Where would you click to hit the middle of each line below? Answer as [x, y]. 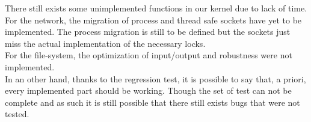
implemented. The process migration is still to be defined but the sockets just [148, 32]
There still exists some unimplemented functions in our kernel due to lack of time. [156, 8]
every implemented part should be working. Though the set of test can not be [148, 90]
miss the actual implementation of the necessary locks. [105, 43]
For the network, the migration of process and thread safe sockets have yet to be [153, 20]
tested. [17, 114]
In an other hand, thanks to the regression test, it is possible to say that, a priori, [155, 78]
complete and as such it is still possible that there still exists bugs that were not [152, 102]
